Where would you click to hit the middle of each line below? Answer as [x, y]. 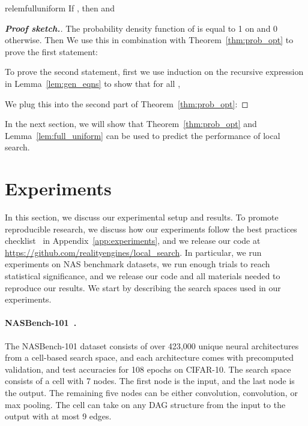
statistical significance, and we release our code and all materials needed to [143, 276]
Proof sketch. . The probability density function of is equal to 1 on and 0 [141, 28]
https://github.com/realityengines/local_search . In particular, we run [133, 252]
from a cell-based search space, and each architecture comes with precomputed [149, 357]
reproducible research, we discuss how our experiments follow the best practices [151, 229]
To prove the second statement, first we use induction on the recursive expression [154, 72]
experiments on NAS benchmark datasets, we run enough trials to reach [137, 264]
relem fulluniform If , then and [60, 8]
